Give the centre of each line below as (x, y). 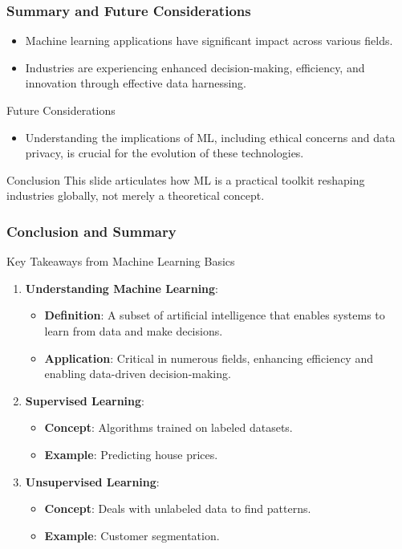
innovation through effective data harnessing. (136, 83)
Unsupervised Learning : (92, 481)
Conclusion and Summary (91, 231)
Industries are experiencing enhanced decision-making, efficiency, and (195, 67)
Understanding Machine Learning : (122, 288)
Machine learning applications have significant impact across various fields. (209, 41)
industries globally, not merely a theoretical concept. (136, 195)
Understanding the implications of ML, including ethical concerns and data (210, 137)
